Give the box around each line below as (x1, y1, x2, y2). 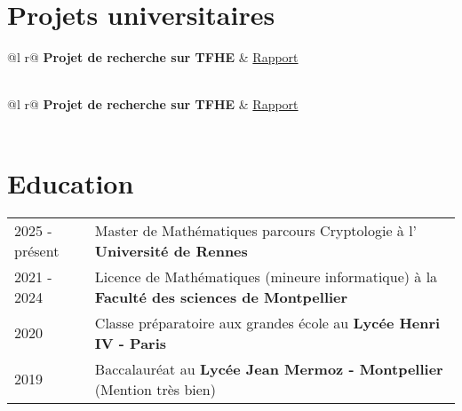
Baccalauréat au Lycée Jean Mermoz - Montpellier (94, 358, 443, 379)
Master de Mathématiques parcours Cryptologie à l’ (94, 219, 418, 241)
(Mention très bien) (94, 378, 216, 399)
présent (14, 240, 60, 261)
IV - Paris (94, 332, 167, 353)
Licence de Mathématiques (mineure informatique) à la (94, 265, 438, 287)
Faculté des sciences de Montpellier (94, 286, 348, 307)
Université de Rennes (94, 240, 248, 261)
